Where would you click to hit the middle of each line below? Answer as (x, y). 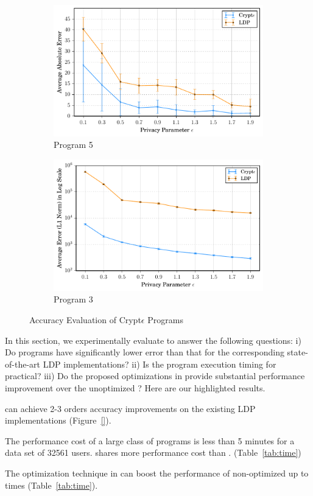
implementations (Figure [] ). (58, 420)
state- (297, 352)
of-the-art (23, 364)
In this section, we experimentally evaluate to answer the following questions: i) (153, 340)
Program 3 (73, 299)
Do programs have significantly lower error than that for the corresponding (145, 352)
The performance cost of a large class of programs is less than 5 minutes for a (150, 440)
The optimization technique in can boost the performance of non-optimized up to (157, 473)
